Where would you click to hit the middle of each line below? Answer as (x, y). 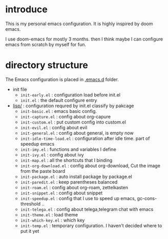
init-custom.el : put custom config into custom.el (73, 122)
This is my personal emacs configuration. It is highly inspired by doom (79, 24)
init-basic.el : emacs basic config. (59, 111)
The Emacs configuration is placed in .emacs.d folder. (62, 79)
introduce (26, 9)
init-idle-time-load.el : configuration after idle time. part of (85, 138)
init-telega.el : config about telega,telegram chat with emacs (87, 209)
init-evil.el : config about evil (54, 127)
